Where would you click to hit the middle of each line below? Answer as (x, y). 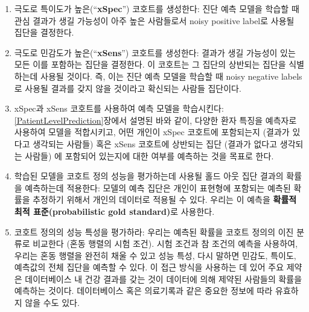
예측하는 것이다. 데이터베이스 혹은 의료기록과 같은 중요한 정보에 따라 (143, 291)
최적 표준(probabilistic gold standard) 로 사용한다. (114, 211)
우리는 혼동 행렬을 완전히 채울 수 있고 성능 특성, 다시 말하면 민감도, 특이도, (155, 255)
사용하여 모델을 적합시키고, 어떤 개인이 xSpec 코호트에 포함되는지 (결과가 (152, 132)
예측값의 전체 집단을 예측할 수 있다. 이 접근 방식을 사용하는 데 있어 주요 (149, 267)
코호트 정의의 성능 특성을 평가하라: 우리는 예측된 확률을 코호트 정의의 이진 (154, 231)
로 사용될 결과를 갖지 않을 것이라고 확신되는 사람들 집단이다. (128, 88)
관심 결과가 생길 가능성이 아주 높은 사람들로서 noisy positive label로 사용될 (154, 20)
